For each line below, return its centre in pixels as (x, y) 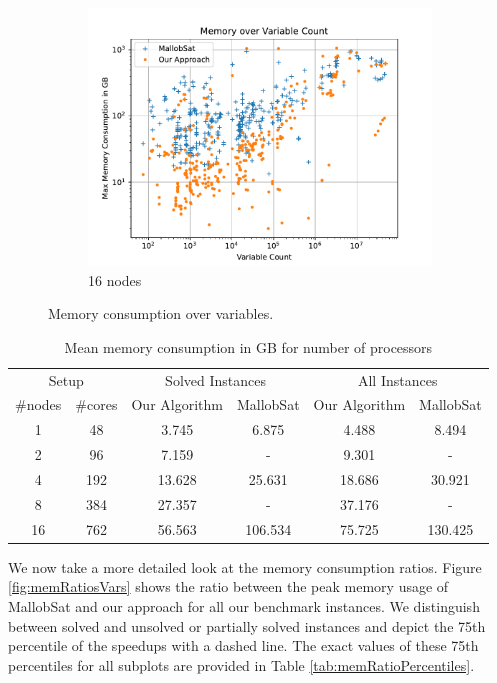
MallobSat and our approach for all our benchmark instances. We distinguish (244, 605)
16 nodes (115, 279)
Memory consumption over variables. (161, 313)
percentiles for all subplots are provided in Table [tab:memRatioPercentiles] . (241, 664)
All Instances (397, 379)
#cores (96, 404)
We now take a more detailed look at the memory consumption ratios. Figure (245, 566)
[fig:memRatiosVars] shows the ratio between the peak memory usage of (228, 586)
